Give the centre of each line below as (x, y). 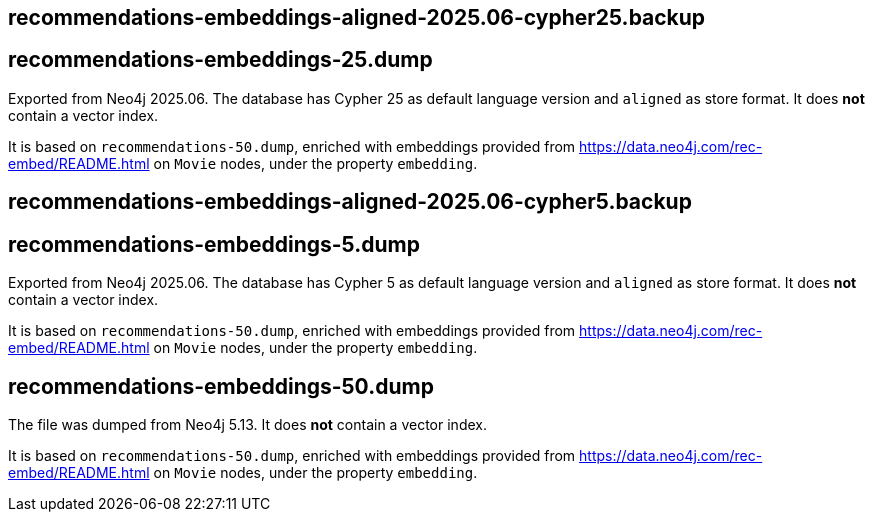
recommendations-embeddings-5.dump (214, 244)
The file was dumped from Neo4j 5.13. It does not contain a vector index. (247, 424)
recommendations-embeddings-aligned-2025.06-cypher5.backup (350, 202)
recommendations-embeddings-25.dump (220, 60)
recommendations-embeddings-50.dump (221, 386)
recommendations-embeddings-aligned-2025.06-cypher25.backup (357, 17)
